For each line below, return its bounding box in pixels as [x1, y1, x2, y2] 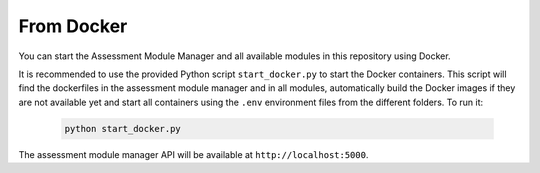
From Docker [18, 15, 128, 37]
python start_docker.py [64, 123, 182, 134]
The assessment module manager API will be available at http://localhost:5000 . [18, 148, 369, 160]
